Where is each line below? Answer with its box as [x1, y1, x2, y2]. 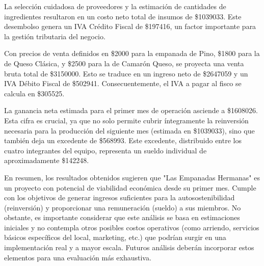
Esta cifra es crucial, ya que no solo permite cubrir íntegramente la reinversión [4, 115, 249, 125]
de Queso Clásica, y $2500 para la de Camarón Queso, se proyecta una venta [4, 58, 244, 68]
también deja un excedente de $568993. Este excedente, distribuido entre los [4, 135, 242, 146]
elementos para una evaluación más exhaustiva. [4, 252, 151, 262]
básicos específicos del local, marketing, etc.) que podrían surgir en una [4, 232, 226, 243]
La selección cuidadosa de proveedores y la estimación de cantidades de [4, 1, 226, 11]
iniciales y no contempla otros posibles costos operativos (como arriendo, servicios [4, 222, 259, 232]
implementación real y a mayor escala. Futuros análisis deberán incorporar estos [4, 242, 254, 253]
